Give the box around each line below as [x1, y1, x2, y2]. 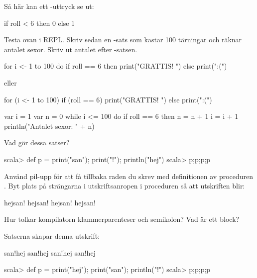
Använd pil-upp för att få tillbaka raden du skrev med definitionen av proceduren [4, 171, 254, 181]
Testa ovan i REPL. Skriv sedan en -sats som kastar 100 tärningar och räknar [4, 34, 242, 45]
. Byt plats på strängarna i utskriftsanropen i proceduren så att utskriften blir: [4, 181, 245, 191]
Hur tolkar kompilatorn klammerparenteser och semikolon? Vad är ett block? [4, 214, 240, 224]
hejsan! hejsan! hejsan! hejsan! [4, 197, 96, 207]
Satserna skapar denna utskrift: [4, 230, 100, 241]
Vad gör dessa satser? [4, 137, 70, 148]
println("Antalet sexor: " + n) [4, 120, 95, 131]
